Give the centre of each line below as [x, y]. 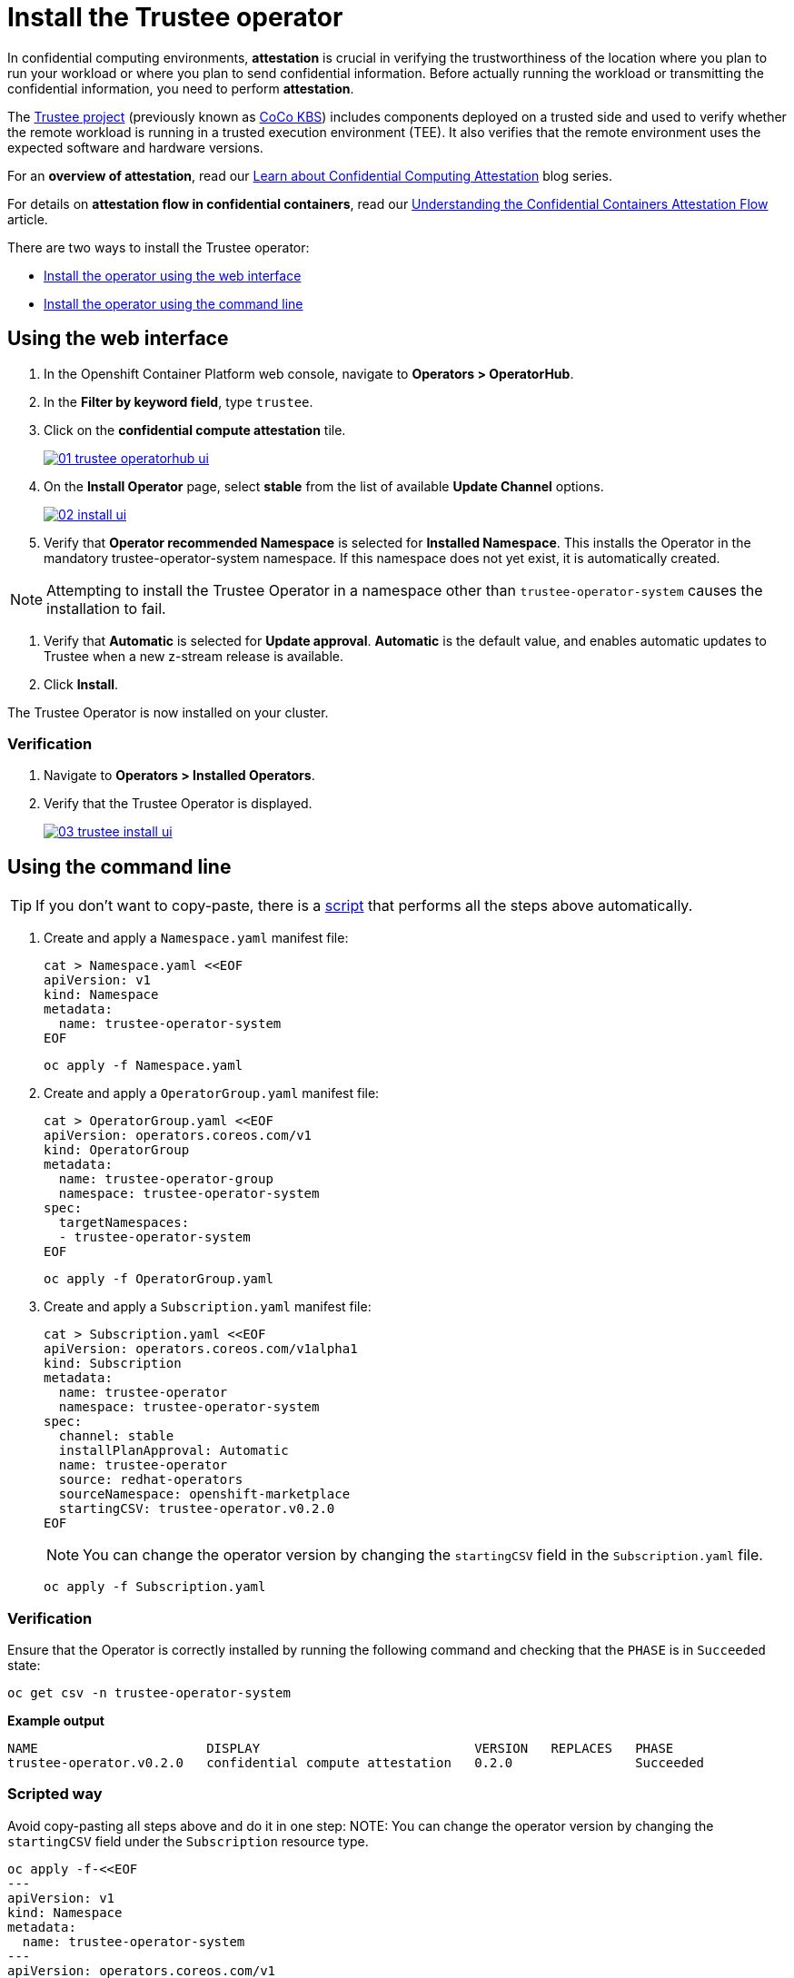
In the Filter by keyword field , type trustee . [179, 401]
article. [28, 219]
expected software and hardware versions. [135, 147]
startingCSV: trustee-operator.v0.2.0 [197, 1509]
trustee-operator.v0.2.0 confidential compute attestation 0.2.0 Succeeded [356, 1762]
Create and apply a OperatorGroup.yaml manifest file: [212, 1093]
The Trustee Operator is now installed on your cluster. [168, 712]
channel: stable [116, 1436]
